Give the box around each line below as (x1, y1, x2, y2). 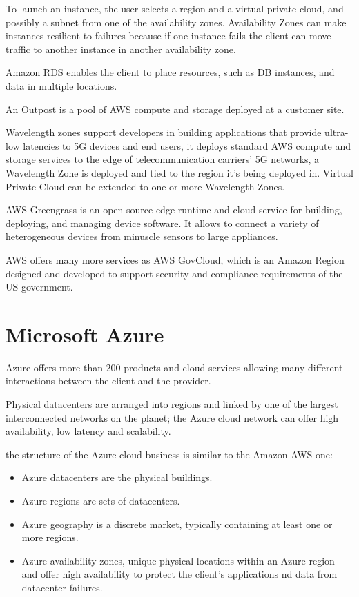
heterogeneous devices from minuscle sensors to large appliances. (6, 229, 278, 244)
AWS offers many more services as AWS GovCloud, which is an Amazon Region (6, 252, 345, 266)
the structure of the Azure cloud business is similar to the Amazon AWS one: (6, 447, 333, 461)
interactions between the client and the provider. (6, 373, 211, 388)
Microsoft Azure (6, 320, 164, 348)
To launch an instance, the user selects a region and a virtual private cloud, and (6, 1, 344, 15)
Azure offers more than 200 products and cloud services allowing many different (6, 360, 343, 374)
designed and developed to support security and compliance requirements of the (6, 266, 343, 280)
